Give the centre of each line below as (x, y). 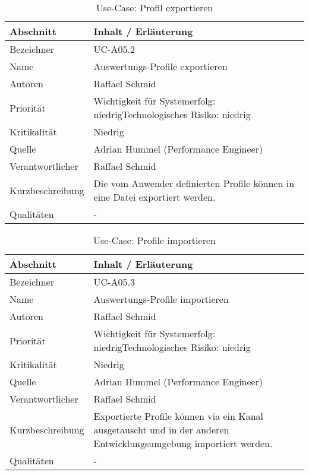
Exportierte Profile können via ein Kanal (179, 416)
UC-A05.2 (114, 49)
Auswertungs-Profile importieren (161, 299)
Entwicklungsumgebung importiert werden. (183, 443)
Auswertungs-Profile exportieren (160, 66)
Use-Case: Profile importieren (154, 240)
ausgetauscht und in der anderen (161, 430)
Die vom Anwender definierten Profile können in (194, 183)
